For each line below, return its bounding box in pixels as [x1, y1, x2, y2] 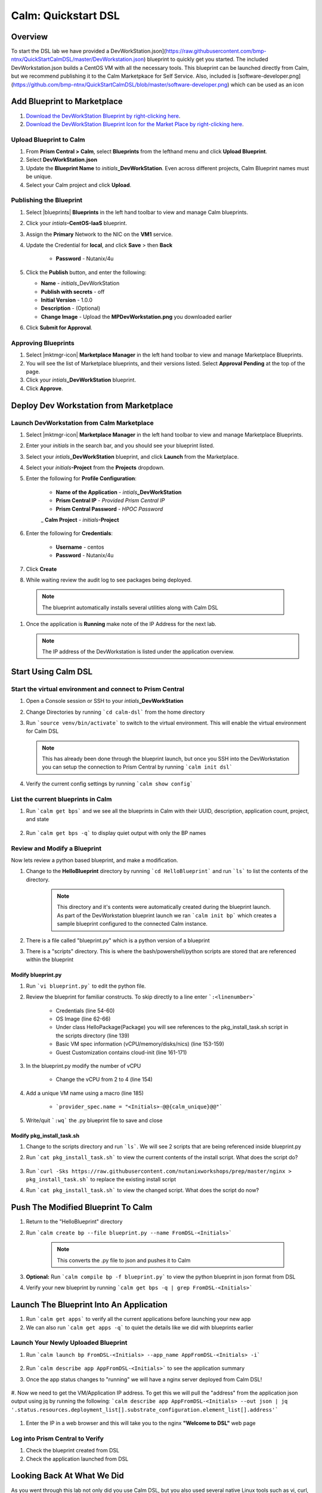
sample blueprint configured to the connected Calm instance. [57, 920, 208, 927]
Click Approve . [26, 385, 63, 392]
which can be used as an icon [230, 81, 304, 88]
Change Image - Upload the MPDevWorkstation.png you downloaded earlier [41, 313, 233, 320]
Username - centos [55, 543, 104, 551]
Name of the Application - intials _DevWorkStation [55, 489, 182, 496]
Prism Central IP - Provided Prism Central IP [55, 497, 165, 504]
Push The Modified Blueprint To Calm [11, 1202, 153, 1212]
